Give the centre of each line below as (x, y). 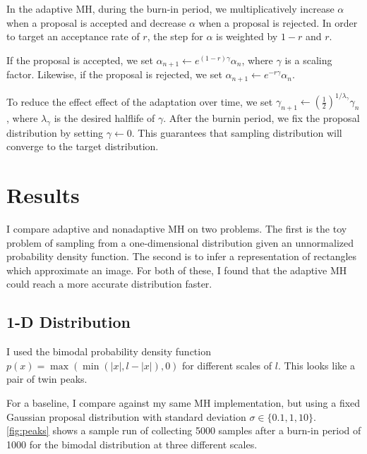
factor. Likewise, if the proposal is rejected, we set (114, 74)
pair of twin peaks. (47, 379)
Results (43, 195)
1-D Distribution (68, 322)
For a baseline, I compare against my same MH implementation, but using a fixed (183, 403)
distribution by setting (55, 132)
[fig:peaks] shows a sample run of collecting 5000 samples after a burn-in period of (184, 430)
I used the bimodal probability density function (109, 351)
